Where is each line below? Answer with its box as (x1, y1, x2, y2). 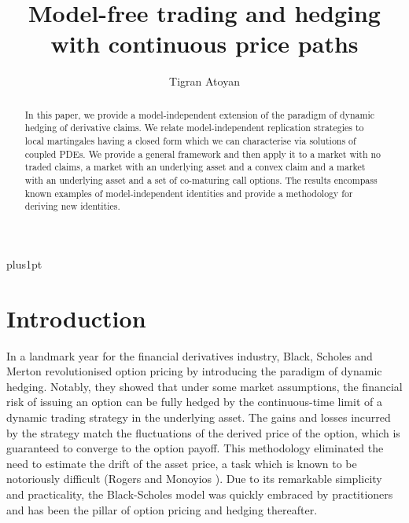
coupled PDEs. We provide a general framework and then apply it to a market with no (24, 147, 381, 160)
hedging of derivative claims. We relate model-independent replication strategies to (24, 121, 364, 134)
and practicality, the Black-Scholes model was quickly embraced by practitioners (6, 486, 393, 503)
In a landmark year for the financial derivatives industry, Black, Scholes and (6, 347, 373, 364)
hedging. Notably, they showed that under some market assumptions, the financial (6, 378, 403, 394)
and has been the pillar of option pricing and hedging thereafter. (6, 501, 318, 518)
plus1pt (6, 255, 42, 272)
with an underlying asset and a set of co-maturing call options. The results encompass (24, 173, 378, 186)
